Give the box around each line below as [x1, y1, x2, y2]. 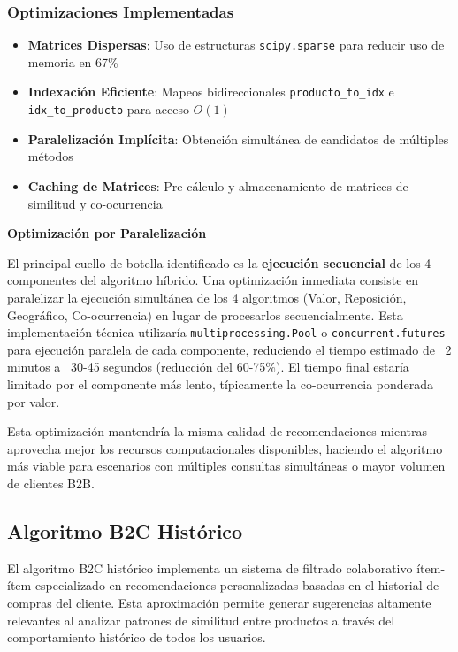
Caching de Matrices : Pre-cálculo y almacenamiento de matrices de [27, 176, 408, 195]
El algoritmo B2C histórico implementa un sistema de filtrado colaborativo [7, 558, 413, 577]
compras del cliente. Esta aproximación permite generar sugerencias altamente [7, 593, 431, 611]
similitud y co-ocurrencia [27, 194, 163, 212]
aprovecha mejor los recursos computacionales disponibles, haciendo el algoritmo [7, 439, 443, 457]
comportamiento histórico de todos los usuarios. [7, 628, 266, 647]
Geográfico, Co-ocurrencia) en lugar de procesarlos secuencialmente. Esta [7, 305, 403, 324]
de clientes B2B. [7, 473, 95, 492]
